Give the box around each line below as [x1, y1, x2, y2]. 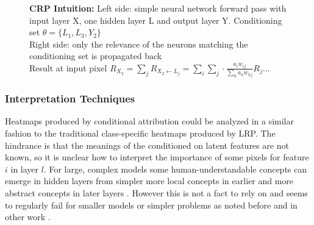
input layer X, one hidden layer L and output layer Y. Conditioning [29, 13, 282, 26]
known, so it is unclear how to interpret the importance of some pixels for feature [5, 151, 309, 163]
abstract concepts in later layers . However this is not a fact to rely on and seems [5, 187, 308, 199]
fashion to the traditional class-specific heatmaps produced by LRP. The [5, 127, 276, 140]
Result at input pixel [29, 61, 107, 74]
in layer [10, 162, 39, 175]
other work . [5, 210, 51, 223]
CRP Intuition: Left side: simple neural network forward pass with [29, 2, 287, 14]
